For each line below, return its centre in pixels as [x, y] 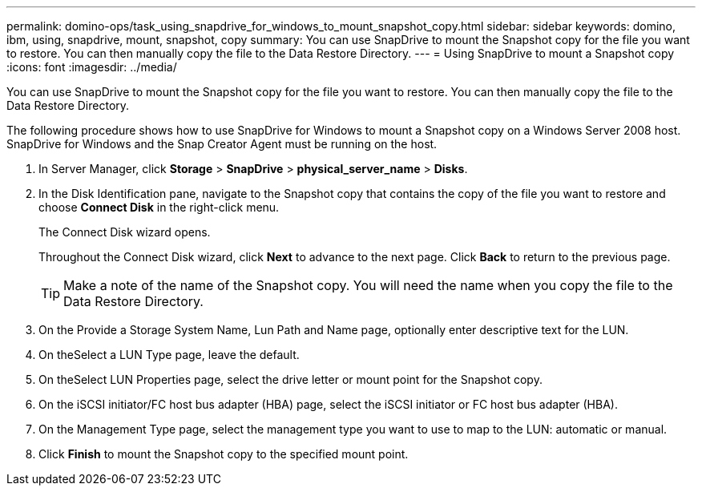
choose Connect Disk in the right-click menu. [159, 207]
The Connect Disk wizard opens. [125, 232]
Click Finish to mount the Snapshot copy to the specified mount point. [224, 454]
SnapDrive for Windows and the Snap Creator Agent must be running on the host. [222, 144]
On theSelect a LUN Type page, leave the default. [169, 355]
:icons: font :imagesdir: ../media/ [92, 67]
